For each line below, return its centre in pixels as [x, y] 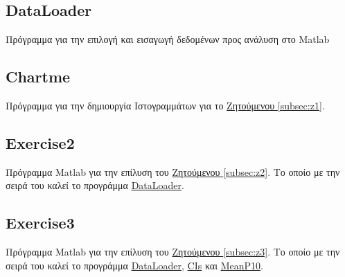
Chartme [38, 77]
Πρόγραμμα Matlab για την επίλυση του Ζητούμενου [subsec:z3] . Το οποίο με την [173, 252]
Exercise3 [40, 223]
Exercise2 [40, 142]
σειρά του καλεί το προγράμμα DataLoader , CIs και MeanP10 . [134, 265]
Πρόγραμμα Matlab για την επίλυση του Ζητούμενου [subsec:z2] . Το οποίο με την [173, 171]
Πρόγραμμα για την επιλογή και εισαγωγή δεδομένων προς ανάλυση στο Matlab [168, 39]
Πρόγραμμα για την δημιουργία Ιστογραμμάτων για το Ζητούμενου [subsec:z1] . [165, 105]
